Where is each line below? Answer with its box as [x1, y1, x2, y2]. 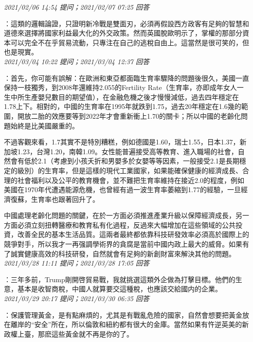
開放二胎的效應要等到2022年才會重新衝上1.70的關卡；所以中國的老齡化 [17, 110, 241, 121]
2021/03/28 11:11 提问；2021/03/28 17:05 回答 [4, 258, 149, 268]
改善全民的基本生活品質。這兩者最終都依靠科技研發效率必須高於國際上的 [17, 229, 249, 239]
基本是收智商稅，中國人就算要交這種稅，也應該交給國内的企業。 [17, 284, 222, 294]
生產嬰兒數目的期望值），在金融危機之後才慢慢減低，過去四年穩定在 [24, 91, 239, 102]
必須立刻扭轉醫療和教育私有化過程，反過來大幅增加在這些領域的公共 [17, 219, 235, 230]
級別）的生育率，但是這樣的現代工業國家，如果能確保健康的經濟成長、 [17, 165, 242, 175]
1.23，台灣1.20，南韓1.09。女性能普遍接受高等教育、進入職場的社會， [17, 146, 238, 156]
